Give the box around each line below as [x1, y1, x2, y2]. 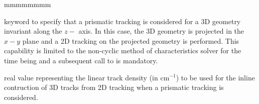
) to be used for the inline [176, 72, 255, 82]
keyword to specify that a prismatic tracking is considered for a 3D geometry [4, 16, 241, 26]
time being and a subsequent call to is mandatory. [4, 55, 158, 65]
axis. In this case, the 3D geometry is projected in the [78, 26, 244, 36]
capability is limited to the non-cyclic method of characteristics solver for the [4, 45, 241, 56]
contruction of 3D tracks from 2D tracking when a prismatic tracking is [4, 82, 224, 92]
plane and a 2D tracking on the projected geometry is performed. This [22, 35, 239, 46]
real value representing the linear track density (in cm [4, 72, 170, 82]
